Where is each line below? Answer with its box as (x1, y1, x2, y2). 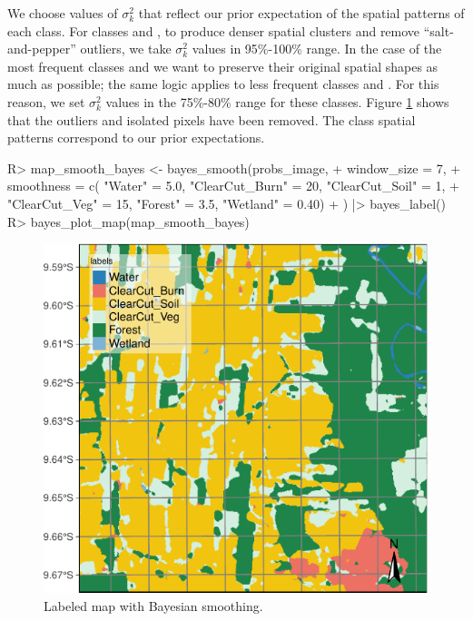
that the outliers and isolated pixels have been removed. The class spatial (7, 110, 416, 129)
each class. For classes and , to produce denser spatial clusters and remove (7, 21, 420, 40)
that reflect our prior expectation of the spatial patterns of (138, 4, 465, 22)
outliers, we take (80, 39, 172, 58)
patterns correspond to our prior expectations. (7, 128, 265, 147)
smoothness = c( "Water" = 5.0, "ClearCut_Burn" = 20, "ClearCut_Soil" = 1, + (7, 176, 459, 195)
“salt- (423, 21, 454, 40)
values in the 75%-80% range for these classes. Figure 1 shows (105, 92, 449, 111)
